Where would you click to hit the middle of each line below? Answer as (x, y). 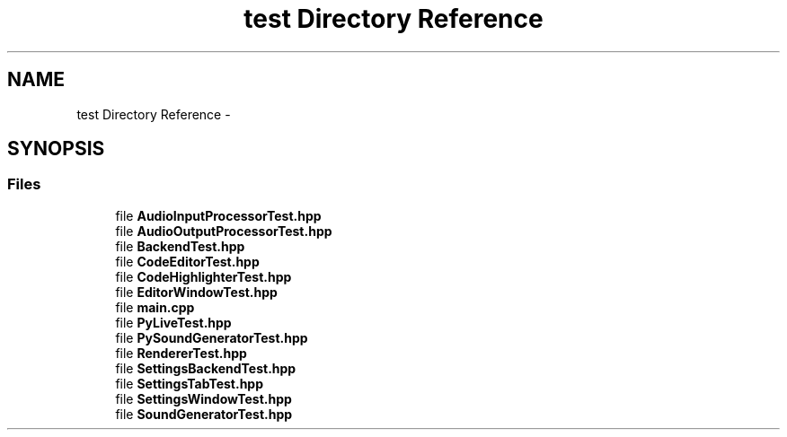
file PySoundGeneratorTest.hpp (212, 337)
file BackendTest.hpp (180, 246)
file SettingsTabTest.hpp (190, 383)
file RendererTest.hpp (181, 353)
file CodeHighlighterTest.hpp (203, 276)
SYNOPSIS (56, 149)
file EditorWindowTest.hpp (196, 292)
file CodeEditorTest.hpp (187, 261)
